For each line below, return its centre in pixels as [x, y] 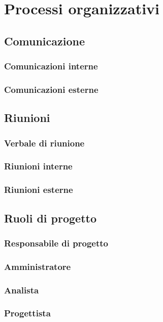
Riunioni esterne [39, 190]
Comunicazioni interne [51, 66]
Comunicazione [44, 41]
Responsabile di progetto [56, 243]
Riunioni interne [38, 166]
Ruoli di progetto [50, 218]
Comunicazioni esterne [51, 89]
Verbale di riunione [44, 143]
